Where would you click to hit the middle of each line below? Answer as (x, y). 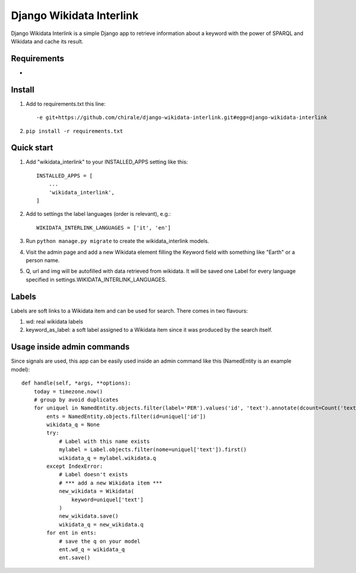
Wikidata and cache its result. (47, 41)
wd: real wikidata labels (54, 322)
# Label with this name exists (104, 441)
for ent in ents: (72, 533)
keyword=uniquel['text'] (107, 500)
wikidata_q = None (73, 425)
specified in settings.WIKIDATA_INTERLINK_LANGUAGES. (96, 279)
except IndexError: (75, 466)
